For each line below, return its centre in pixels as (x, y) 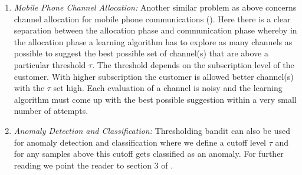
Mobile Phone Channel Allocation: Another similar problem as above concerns (155, 7)
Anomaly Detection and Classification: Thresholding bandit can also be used (152, 130)
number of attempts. (51, 111)
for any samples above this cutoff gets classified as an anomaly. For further (149, 154)
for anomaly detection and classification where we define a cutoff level (140, 142)
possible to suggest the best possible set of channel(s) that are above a (141, 53)
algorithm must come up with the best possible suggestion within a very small (155, 99)
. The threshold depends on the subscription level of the (193, 64)
